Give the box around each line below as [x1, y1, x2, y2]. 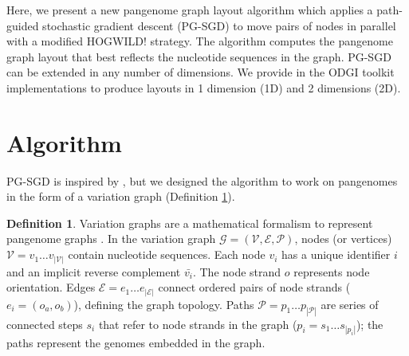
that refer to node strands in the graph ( [98, 315, 297, 332]
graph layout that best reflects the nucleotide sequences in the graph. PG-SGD [6, 48, 391, 65]
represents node [293, 263, 370, 280]
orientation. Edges [6, 279, 96, 295]
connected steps [6, 315, 83, 332]
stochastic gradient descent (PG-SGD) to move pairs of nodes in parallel [42, 17, 396, 33]
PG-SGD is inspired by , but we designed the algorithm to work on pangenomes [6, 172, 398, 189]
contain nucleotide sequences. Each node [68, 246, 265, 263]
